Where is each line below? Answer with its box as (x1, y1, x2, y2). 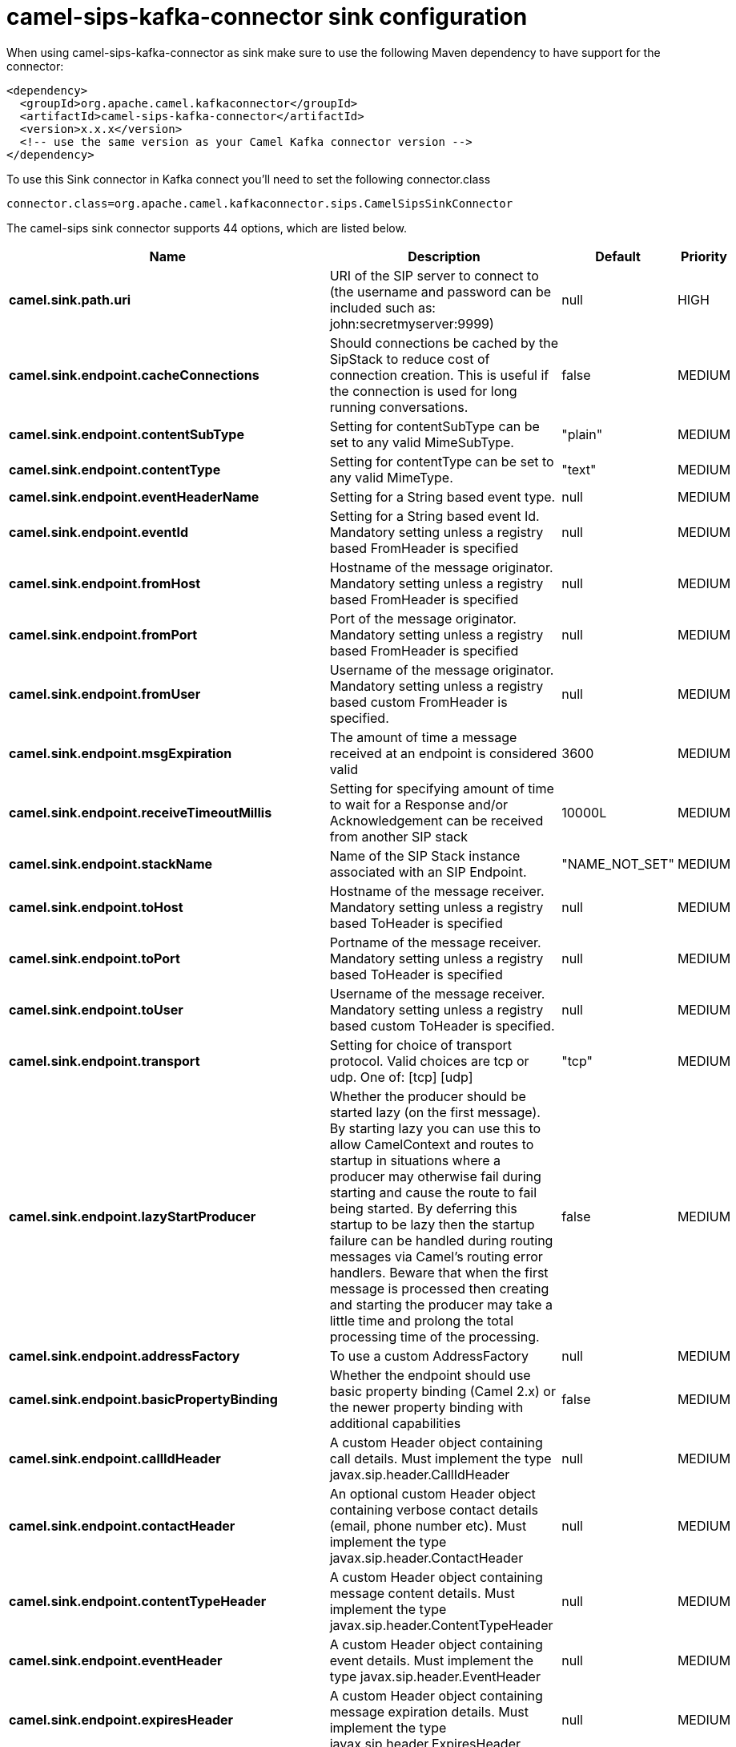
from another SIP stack (329, 828, 468, 845)
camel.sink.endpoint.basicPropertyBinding (9, 1390, 278, 1407)
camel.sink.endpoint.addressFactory (9, 1347, 240, 1364)
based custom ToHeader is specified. (329, 1017, 555, 1034)
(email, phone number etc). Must (329, 1517, 527, 1534)
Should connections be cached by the (329, 334, 558, 351)
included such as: (329, 299, 436, 316)
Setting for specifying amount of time (329, 780, 554, 797)
